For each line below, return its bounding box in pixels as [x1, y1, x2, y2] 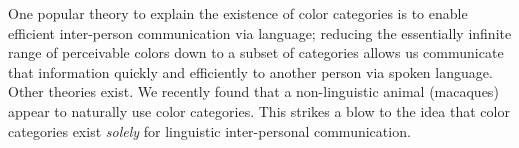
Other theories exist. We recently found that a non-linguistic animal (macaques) [8, 81, 499, 102]
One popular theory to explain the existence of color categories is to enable [8, 3, 468, 23]
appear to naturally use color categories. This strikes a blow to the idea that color [8, 100, 510, 121]
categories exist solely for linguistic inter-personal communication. [8, 120, 411, 141]
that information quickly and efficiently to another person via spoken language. [8, 61, 493, 82]
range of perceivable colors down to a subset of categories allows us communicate [8, 42, 504, 63]
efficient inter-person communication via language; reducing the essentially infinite [8, 22, 512, 43]
